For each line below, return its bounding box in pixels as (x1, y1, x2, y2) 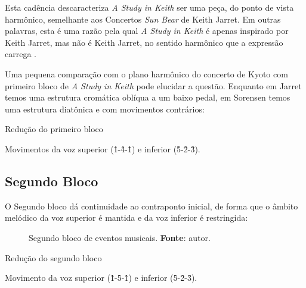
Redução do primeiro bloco (5, 123, 103, 135)
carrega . (5, 48, 36, 60)
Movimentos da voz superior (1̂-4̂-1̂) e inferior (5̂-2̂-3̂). (5, 142, 200, 155)
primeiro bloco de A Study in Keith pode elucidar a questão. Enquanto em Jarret (5, 79, 302, 92)
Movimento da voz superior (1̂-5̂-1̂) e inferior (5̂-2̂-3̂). (5, 271, 197, 284)
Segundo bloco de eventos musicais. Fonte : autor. (29, 231, 211, 243)
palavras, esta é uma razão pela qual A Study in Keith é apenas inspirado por (5, 24, 289, 37)
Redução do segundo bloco (5, 251, 102, 264)
